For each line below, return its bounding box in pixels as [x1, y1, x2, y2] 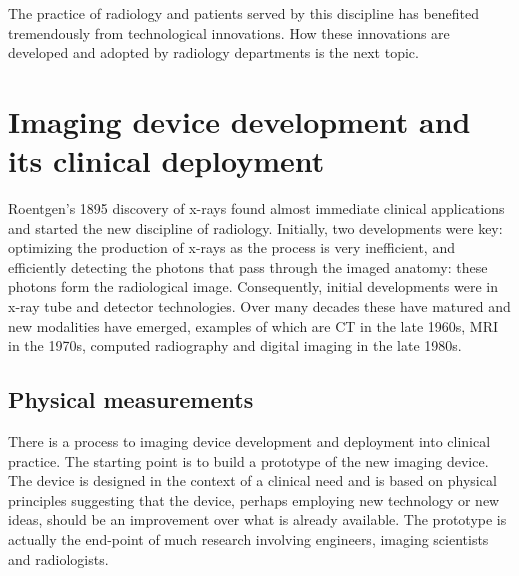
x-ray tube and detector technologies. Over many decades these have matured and [8, 296, 511, 317]
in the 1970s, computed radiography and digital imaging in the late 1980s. [8, 335, 462, 356]
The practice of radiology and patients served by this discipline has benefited [8, 3, 480, 23]
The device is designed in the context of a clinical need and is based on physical [8, 470, 497, 491]
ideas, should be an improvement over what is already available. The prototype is [8, 509, 507, 530]
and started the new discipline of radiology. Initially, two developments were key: [8, 217, 503, 238]
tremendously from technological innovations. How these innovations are [8, 22, 450, 43]
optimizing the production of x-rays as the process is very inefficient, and [8, 237, 455, 258]
